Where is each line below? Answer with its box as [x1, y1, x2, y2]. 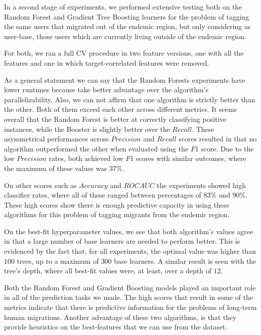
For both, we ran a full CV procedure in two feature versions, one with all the [4, 48, 244, 58]
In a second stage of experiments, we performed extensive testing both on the [4, 2, 242, 12]
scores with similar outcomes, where [136, 153, 246, 163]
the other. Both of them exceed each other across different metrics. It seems [4, 104, 237, 114]
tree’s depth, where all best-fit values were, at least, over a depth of [4, 265, 212, 276]
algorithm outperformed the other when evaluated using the [4, 143, 188, 153]
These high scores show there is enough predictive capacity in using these [4, 199, 229, 210]
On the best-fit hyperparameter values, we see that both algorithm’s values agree [4, 226, 253, 236]
